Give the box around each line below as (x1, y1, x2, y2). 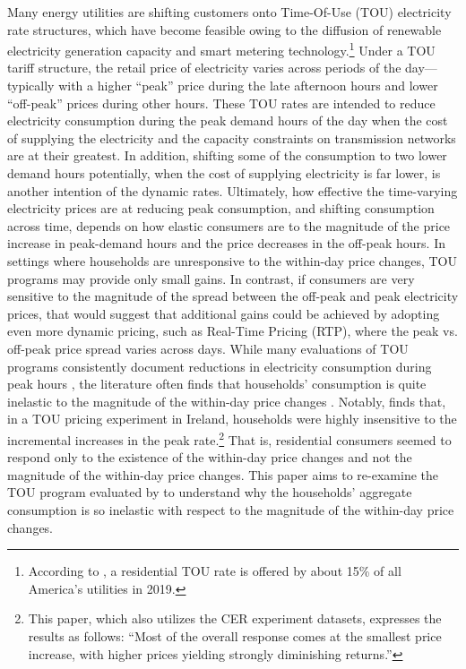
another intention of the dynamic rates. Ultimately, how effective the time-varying (7, 181, 458, 200)
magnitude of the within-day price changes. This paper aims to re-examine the (7, 465, 438, 484)
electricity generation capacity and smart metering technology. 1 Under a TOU (7, 39, 436, 59)
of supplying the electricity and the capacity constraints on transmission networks (7, 128, 456, 147)
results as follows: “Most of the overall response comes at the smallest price (28, 626, 442, 645)
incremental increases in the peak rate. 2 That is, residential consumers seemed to (7, 427, 452, 449)
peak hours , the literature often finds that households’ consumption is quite (7, 374, 427, 393)
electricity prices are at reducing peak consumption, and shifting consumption (7, 199, 435, 218)
